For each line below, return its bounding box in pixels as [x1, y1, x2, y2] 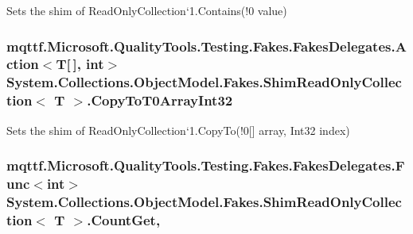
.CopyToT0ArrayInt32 [87, 90, 233, 110]
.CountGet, [87, 209, 161, 229]
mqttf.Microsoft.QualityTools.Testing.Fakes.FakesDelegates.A [6, 36, 407, 56]
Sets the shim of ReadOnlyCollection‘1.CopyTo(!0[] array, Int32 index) [6, 121, 350, 138]
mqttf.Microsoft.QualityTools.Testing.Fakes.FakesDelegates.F [6, 155, 405, 175]
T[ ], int [56, 54, 104, 74]
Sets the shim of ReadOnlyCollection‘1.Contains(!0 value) [6, 2, 287, 18]
